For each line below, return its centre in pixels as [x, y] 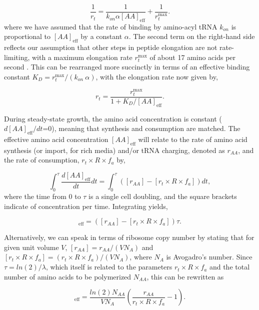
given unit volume [31, 247]
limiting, [17, 57]
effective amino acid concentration [56, 139]
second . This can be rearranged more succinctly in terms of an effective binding [127, 67]
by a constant [101, 36]
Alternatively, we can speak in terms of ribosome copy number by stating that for [129, 237]
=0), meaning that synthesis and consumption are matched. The [141, 128]
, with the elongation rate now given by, [157, 77]
